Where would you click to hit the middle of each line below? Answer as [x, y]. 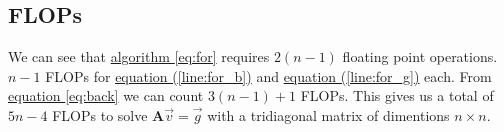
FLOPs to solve [100, 114]
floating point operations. [420, 56]
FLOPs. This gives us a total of [397, 95]
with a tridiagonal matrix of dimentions [328, 114]
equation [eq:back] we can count [106, 95]
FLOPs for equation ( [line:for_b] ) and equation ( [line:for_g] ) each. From [268, 75]
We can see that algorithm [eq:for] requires [139, 56]
